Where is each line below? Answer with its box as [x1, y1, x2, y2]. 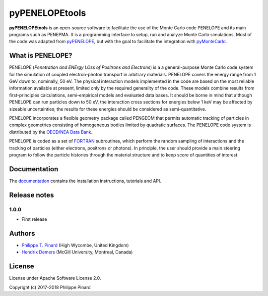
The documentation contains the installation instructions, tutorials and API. [9, 178, 161, 184]
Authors [9, 229, 35, 238]
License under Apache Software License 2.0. [9, 275, 101, 281]
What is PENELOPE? [9, 51, 72, 60]
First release [21, 216, 47, 222]
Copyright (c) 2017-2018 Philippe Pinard [9, 284, 91, 290]
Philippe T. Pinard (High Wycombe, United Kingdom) [21, 242, 129, 248]
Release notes [9, 191, 54, 199]
